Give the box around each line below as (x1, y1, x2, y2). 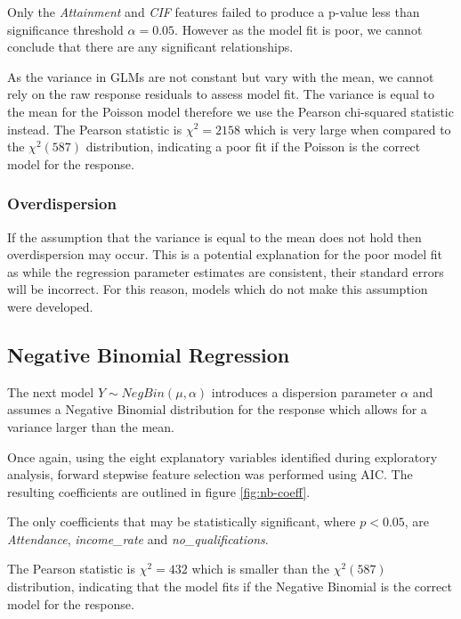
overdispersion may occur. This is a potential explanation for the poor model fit (7, 245, 442, 264)
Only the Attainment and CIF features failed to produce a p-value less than (7, 3, 420, 20)
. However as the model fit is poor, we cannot (174, 20, 423, 38)
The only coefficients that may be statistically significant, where (7, 512, 356, 531)
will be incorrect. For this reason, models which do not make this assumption (7, 280, 428, 298)
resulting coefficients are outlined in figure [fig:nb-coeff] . (7, 482, 311, 501)
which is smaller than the (191, 559, 330, 578)
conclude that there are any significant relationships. (7, 37, 294, 56)
